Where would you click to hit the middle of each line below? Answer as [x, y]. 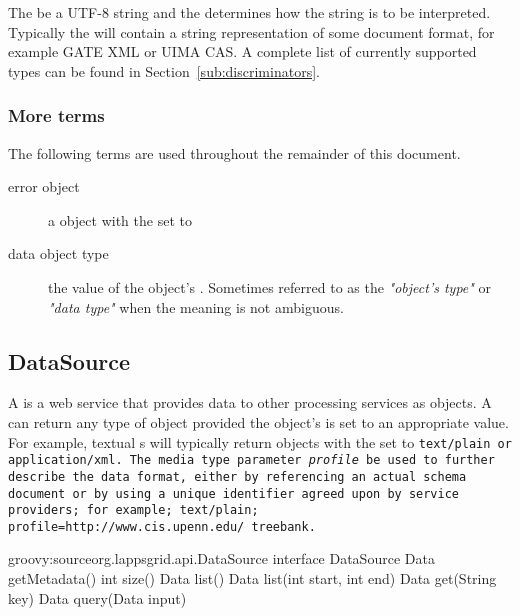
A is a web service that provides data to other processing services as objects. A [250, 402]
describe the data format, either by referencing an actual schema [237, 476]
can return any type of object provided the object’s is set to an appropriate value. [258, 421]
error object [44, 186]
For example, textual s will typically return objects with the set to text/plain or [260, 441]
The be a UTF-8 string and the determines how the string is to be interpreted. [249, 12]
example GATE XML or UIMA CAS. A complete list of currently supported [242, 51]
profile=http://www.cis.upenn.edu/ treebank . [162, 526]
